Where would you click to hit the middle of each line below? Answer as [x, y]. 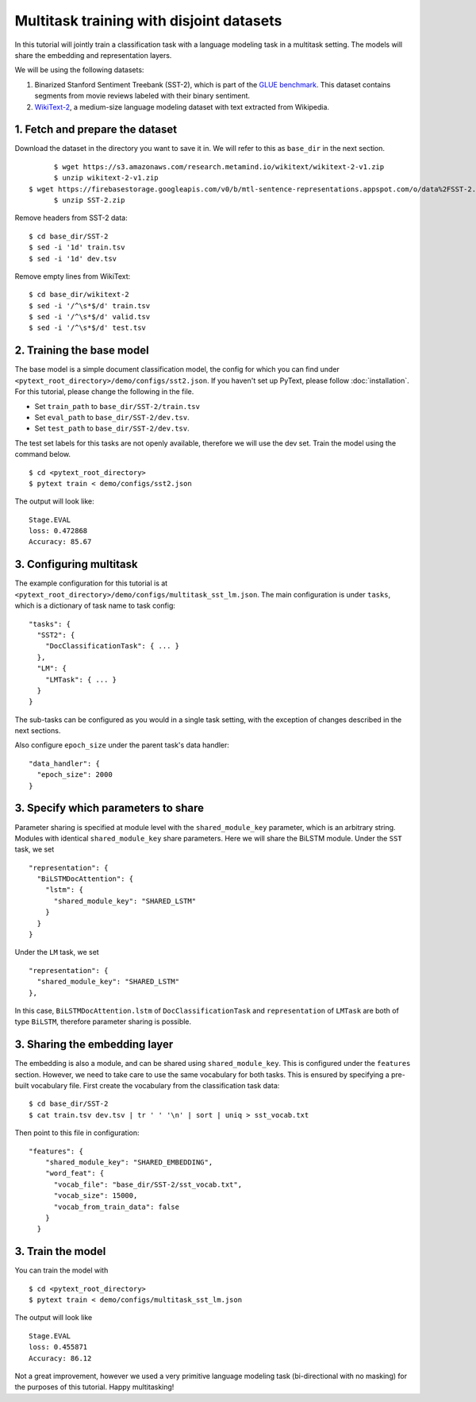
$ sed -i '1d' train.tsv [77, 247]
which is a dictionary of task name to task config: [95, 606]
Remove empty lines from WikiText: [73, 276]
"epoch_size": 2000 [75, 775]
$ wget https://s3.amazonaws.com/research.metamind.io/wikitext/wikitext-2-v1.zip [219, 166]
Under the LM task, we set [57, 952]
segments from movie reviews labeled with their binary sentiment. [142, 96]
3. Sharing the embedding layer [94, 1045]
